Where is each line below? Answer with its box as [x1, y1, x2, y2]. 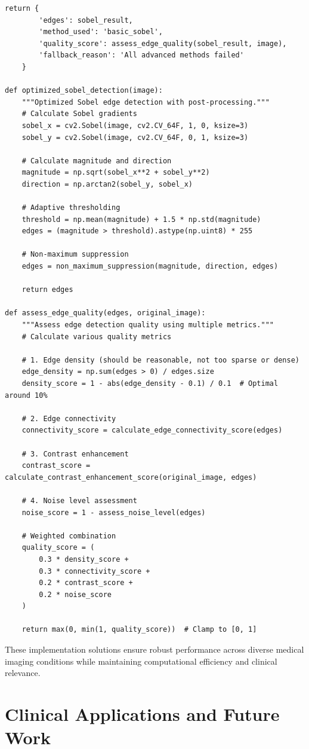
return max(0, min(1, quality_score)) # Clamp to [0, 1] [21, 625, 257, 634]
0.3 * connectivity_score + [39, 567, 150, 576]
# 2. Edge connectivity [21, 414, 116, 423]
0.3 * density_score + [39, 555, 129, 564]
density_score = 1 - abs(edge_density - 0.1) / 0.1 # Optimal [21, 379, 279, 388]
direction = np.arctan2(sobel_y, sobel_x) [21, 179, 193, 188]
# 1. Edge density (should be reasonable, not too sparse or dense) [21, 355, 299, 364]
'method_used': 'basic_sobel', [39, 28, 163, 36]
